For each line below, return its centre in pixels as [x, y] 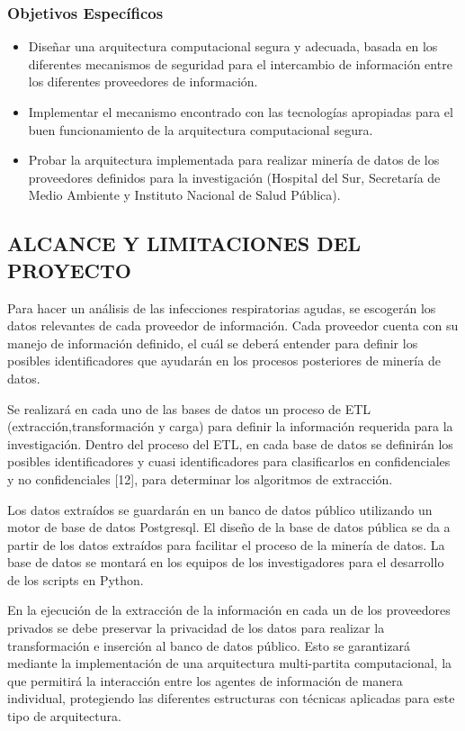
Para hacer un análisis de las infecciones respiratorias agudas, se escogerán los [222, 307]
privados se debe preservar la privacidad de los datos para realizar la [196, 628]
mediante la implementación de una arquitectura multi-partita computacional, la [230, 663]
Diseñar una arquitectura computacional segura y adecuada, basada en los [233, 46]
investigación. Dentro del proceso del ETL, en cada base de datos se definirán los [230, 443]
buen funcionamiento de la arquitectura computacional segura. [201, 129]
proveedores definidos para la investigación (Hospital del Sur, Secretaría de [234, 177]
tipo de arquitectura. [64, 716]
